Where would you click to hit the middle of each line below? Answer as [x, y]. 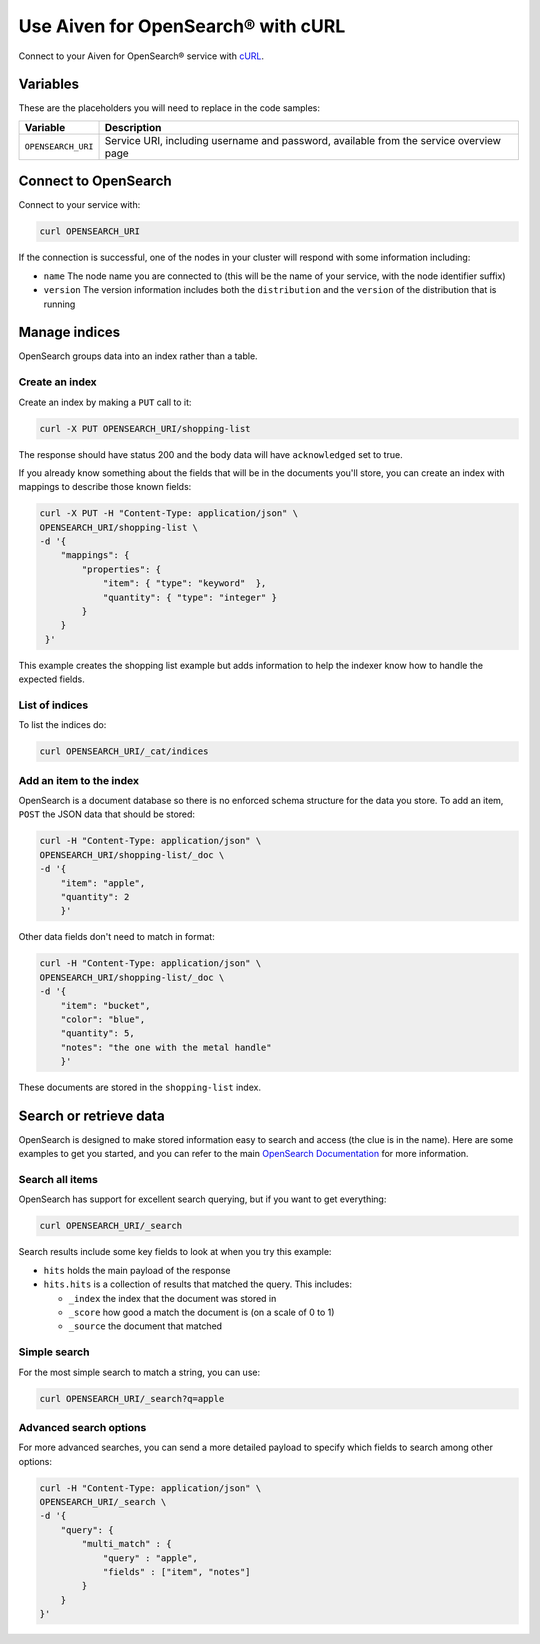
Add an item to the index [79, 780]
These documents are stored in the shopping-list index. [140, 1087]
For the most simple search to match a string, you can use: [139, 1372]
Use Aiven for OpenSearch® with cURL [182, 26]
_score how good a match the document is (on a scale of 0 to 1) [201, 1312]
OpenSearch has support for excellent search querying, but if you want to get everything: [202, 1199]
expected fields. [51, 679]
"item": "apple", [103, 883]
